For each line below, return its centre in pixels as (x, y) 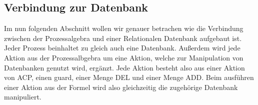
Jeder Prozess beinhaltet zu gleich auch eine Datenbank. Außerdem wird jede (122, 48)
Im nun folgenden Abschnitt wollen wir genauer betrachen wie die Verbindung (124, 28)
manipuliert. (23, 97)
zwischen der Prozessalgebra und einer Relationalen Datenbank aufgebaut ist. (123, 38)
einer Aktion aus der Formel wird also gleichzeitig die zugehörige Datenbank (121, 87)
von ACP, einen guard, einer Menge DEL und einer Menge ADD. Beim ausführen (129, 77)
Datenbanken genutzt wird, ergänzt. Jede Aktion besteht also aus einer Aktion (124, 67)
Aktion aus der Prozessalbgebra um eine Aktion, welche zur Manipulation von (124, 57)
